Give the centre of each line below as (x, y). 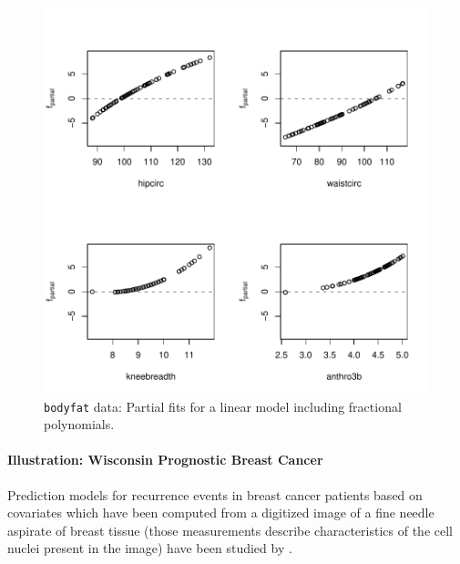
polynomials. (79, 424)
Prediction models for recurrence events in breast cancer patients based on (215, 494)
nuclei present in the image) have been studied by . (150, 548)
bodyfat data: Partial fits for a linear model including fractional (223, 406)
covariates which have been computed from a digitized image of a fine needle (221, 513)
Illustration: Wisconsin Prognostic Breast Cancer (165, 460)
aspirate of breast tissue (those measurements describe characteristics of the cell (230, 530)
